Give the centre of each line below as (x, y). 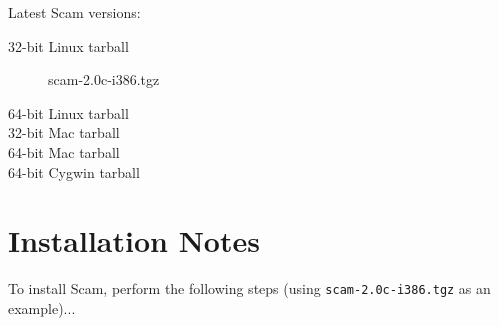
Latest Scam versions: (74, 12)
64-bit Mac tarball (64, 151)
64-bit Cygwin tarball (74, 171)
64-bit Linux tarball (68, 112)
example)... (42, 307)
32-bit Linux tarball (68, 45)
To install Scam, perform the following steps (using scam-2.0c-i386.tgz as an (249, 288)
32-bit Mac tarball (64, 132)
